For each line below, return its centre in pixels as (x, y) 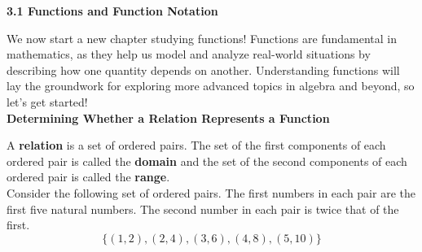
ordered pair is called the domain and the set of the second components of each (207, 161)
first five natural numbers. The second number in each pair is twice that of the (203, 209)
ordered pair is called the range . (88, 177)
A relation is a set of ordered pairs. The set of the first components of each (196, 145)
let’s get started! (47, 101)
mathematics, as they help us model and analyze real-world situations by (189, 54)
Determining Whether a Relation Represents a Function (168, 117)
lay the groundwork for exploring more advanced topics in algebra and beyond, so (211, 86)
